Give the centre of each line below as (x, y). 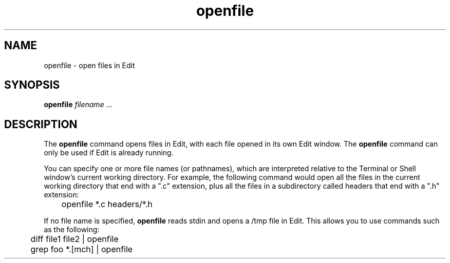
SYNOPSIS (32, 85)
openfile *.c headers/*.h (107, 204)
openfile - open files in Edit (89, 65)
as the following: (72, 230)
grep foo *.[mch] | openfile (82, 249)
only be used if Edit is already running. (109, 153)
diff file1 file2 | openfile (74, 239)
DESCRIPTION (41, 124)
